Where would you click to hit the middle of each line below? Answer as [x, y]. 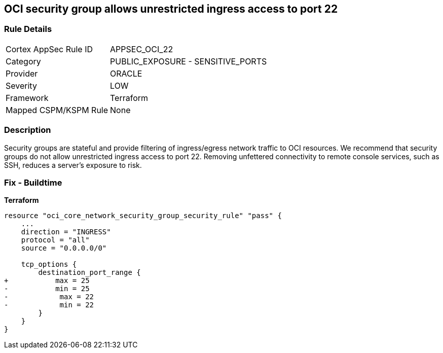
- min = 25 [47, 289]
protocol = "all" [55, 240]
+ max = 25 [47, 281]
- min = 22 [49, 305]
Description [28, 130]
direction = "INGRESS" [66, 232]
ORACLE [126, 73]
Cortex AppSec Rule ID [49, 49]
